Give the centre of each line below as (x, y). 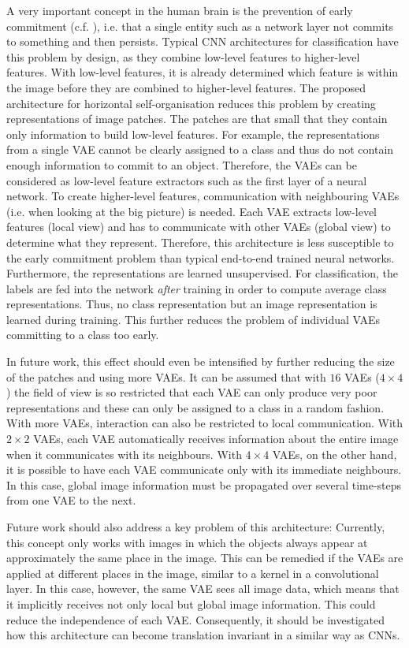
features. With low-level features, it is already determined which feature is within (203, 72)
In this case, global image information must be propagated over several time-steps (204, 484)
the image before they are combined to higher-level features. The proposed (186, 87)
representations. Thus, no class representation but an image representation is (192, 304)
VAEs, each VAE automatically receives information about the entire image (216, 439)
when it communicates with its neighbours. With (124, 454)
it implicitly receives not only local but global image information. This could (191, 603)
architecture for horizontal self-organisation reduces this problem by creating (191, 103)
